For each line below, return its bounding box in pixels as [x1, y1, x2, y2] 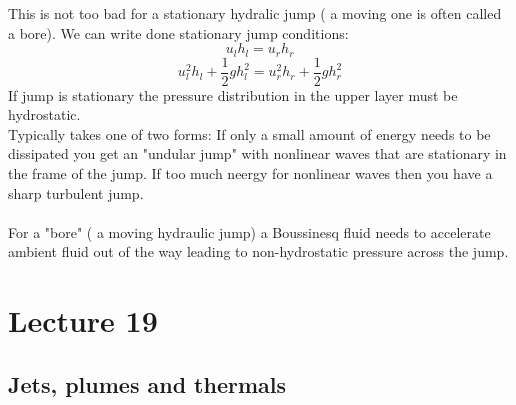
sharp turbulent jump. [8, 182, 144, 203]
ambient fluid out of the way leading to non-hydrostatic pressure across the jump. [8, 241, 509, 262]
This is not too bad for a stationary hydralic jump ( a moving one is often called [8, 3, 502, 23]
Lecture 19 [8, 300, 158, 341]
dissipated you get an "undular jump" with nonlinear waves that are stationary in [8, 143, 507, 164]
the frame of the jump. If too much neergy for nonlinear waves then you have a [8, 163, 493, 184]
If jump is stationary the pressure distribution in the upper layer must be [8, 84, 458, 105]
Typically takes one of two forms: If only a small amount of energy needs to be [8, 123, 491, 144]
